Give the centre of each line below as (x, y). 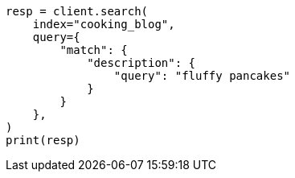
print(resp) (43, 140)
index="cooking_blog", (104, 24)
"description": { (141, 63)
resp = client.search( (77, 11)
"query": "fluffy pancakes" (202, 76)
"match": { (94, 50)
